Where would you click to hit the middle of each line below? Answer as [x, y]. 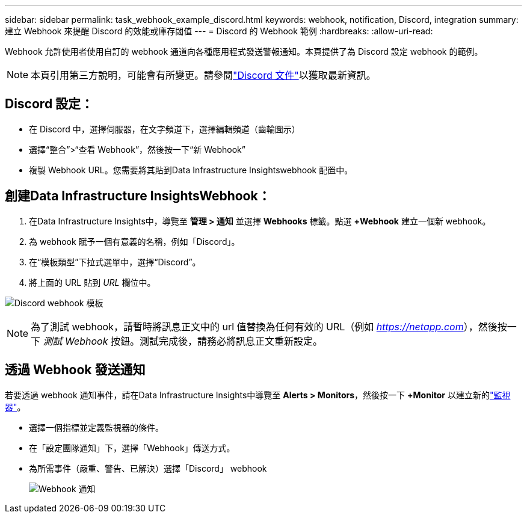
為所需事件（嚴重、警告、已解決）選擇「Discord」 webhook [148, 468]
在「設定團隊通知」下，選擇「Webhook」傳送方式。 [132, 448]
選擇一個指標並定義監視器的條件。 [96, 427]
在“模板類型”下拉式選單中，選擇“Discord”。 [115, 262]
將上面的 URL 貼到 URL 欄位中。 [92, 282]
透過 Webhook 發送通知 [75, 370]
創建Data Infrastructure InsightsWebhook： [138, 196]
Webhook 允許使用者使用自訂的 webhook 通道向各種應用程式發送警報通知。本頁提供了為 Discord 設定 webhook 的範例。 [244, 51]
